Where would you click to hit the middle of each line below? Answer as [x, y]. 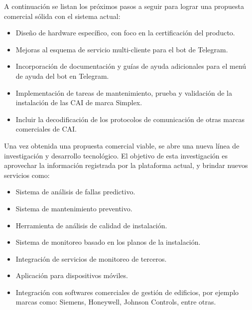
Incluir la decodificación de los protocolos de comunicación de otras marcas [130, 119]
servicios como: [27, 175]
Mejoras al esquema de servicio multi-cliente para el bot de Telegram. [122, 49]
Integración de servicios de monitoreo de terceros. [91, 258]
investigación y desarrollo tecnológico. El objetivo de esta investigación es [116, 155]
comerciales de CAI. [46, 129]
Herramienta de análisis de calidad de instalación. [91, 225]
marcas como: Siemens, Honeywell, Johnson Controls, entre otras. [116, 302]
